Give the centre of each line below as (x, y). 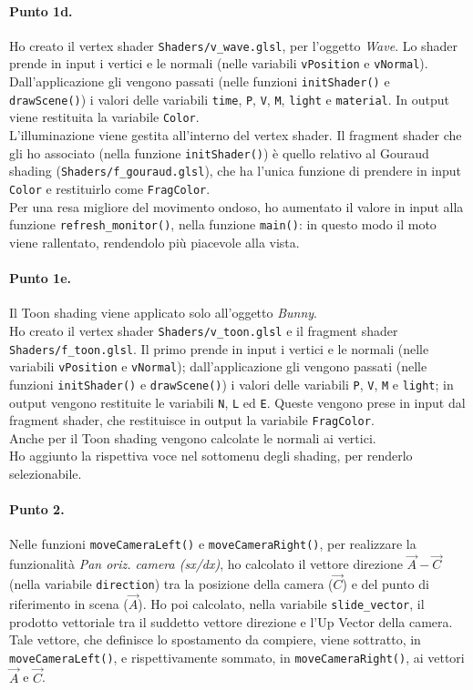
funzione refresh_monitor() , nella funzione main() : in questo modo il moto (223, 224)
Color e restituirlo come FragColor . (110, 188)
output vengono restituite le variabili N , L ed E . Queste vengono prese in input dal (237, 402)
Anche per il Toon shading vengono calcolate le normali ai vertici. (193, 437)
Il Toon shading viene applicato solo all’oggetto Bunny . (163, 313)
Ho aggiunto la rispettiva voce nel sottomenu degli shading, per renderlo (211, 456)
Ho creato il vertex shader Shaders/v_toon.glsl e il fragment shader (204, 330)
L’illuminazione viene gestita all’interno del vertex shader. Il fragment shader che (236, 135)
